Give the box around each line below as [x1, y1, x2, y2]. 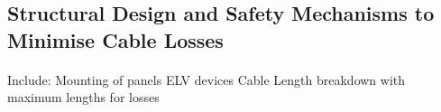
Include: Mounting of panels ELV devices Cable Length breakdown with [7, 70, 406, 89]
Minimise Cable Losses [7, 25, 224, 53]
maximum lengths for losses [7, 88, 160, 107]
